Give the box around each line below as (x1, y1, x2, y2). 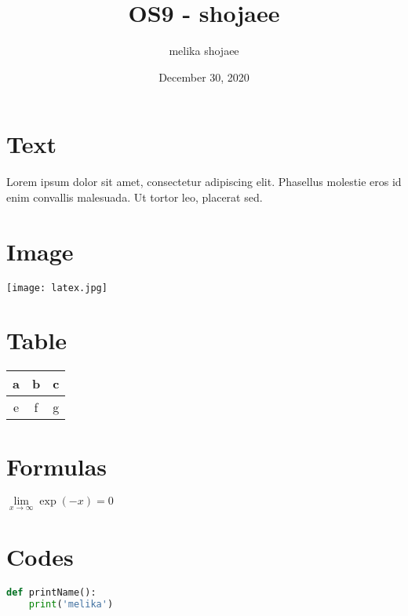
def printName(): (6, 586, 97, 598)
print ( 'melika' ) (28, 598, 114, 610)
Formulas (6, 450, 107, 482)
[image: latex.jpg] (6, 282, 107, 293)
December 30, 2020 (158, 68, 250, 85)
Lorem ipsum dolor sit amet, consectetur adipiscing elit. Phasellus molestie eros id (6, 173, 402, 190)
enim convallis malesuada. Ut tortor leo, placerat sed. (6, 188, 263, 205)
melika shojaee (169, 42, 239, 59)
